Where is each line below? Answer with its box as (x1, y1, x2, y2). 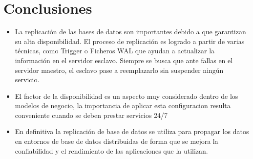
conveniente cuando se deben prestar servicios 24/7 (15, 110, 168, 120)
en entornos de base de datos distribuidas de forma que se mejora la (15, 136, 218, 146)
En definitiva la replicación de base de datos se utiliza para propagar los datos (15, 126, 249, 136)
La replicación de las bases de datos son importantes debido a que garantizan (15, 26, 246, 37)
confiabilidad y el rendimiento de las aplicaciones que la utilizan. (15, 145, 208, 156)
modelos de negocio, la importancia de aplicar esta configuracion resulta (15, 100, 231, 111)
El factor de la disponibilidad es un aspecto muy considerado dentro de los (15, 91, 238, 101)
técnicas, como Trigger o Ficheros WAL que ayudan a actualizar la (15, 45, 215, 56)
